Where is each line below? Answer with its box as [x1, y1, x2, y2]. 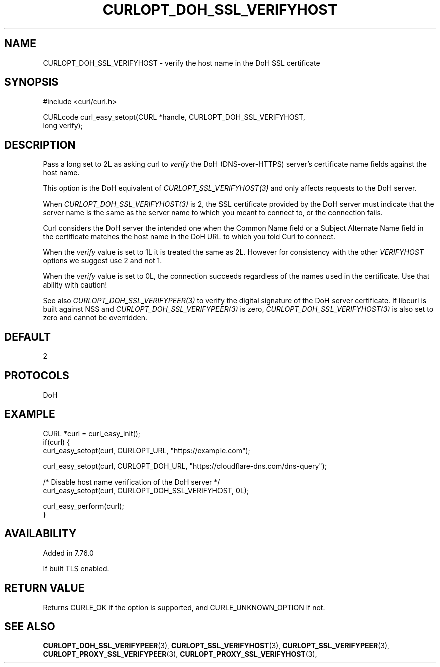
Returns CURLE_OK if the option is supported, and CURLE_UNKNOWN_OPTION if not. [43, 603, 325, 612]
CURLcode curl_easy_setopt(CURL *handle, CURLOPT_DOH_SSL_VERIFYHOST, [43, 113, 305, 122]
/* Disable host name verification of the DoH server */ [43, 477, 221, 486]
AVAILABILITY [4, 527, 77, 540]
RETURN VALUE [4, 582, 85, 595]
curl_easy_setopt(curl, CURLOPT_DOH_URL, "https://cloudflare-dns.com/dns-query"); [43, 461, 327, 470]
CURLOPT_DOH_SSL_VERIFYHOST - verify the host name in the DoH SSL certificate [43, 58, 320, 67]
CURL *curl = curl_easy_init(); [43, 429, 140, 438]
